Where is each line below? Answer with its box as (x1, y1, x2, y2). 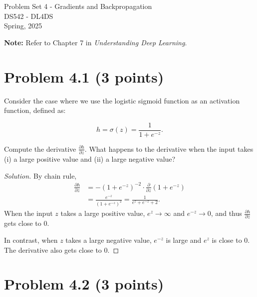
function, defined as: (4, 105, 66, 115)
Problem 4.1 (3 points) (4, 66, 164, 87)
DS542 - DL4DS (4, 10, 53, 21)
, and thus (211, 208, 242, 218)
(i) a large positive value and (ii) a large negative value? (4, 154, 176, 164)
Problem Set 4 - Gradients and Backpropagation (4, 1, 152, 11)
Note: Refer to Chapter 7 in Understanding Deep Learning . (4, 37, 187, 47)
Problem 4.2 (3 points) (4, 274, 164, 294)
